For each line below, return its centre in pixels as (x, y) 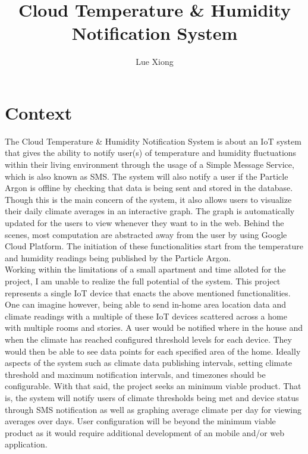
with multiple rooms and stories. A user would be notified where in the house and (154, 328)
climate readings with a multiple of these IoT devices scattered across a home (146, 316)
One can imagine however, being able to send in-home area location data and (146, 304)
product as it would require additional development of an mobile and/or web (145, 432)
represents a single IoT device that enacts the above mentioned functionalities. (148, 292)
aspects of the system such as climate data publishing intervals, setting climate (148, 363)
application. (26, 444)
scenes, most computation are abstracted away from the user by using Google (146, 234)
